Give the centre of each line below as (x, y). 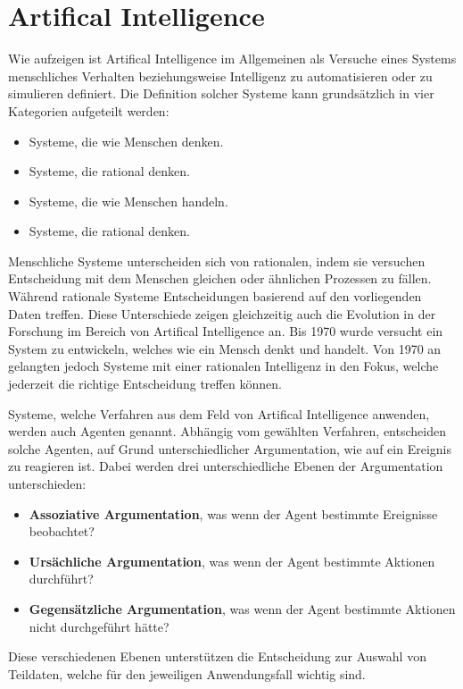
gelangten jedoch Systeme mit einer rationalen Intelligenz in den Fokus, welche (223, 366)
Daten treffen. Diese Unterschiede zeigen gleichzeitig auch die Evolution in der (222, 313)
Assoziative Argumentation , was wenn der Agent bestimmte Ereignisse (233, 513)
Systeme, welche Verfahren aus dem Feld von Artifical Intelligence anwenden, (219, 413)
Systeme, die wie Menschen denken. (126, 141)
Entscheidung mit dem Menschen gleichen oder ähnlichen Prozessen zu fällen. (220, 278)
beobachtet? (62, 531)
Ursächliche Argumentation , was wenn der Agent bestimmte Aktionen (232, 561)
